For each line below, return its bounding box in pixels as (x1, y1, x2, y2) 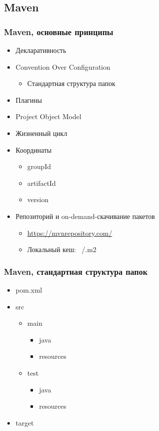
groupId (27, 161, 51, 172)
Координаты (15, 144, 52, 155)
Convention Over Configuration (15, 61, 111, 72)
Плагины (15, 94, 42, 105)
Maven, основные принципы (4, 25, 114, 38)
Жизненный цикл (15, 128, 67, 138)
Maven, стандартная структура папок (4, 265, 148, 277)
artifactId (27, 177, 56, 188)
